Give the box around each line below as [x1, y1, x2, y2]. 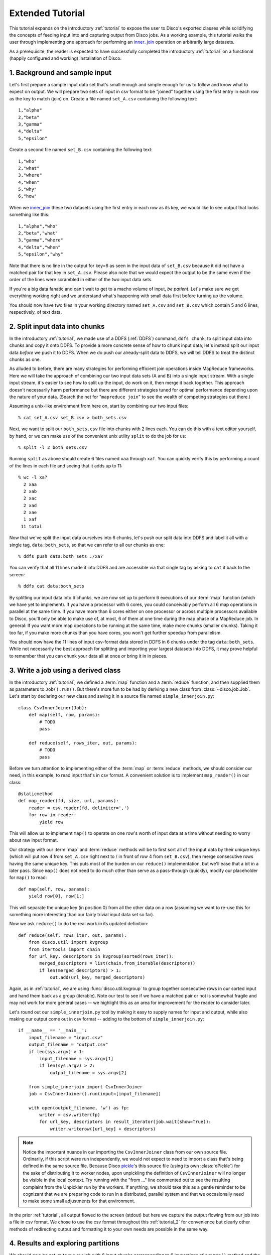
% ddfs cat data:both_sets [18, 583, 85, 589]
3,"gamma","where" [18, 237, 64, 243]
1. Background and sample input [9, 68, 111, 77]
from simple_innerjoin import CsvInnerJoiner [28, 1084, 143, 1089]
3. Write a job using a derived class [9, 666, 121, 675]
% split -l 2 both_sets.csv [18, 444, 87, 450]
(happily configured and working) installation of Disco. [9, 55, 122, 61]
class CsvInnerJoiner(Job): [18, 705, 87, 710]
